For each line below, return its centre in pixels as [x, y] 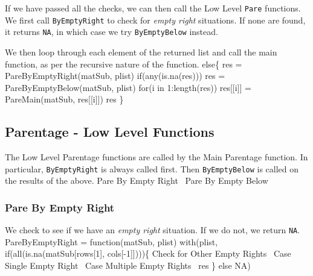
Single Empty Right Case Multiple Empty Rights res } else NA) [128, 265]
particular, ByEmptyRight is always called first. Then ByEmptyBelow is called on [152, 168]
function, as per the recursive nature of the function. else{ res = [124, 64]
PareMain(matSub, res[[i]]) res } [64, 99]
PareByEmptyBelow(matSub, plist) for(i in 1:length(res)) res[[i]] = [128, 87]
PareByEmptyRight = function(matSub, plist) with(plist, [111, 241]
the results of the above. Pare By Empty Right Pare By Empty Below [137, 180]
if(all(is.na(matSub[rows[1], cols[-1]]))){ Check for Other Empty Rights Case [148, 253]
